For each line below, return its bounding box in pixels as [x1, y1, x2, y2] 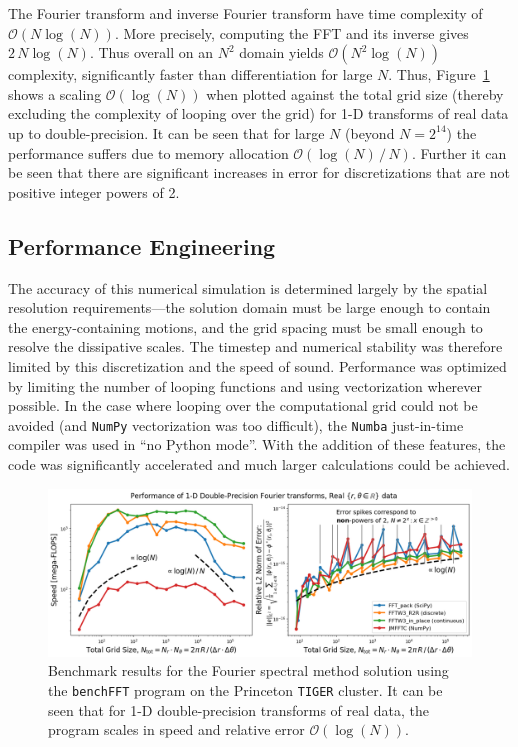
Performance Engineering [8, 230, 276, 261]
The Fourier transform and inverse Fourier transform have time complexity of [8, 3, 483, 23]
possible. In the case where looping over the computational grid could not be [8, 395, 478, 416]
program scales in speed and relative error [48, 719, 305, 740]
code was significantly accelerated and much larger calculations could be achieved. [8, 453, 510, 474]
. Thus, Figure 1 [388, 64, 490, 85]
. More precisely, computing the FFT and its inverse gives [114, 22, 469, 43]
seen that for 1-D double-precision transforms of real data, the [48, 699, 430, 720]
